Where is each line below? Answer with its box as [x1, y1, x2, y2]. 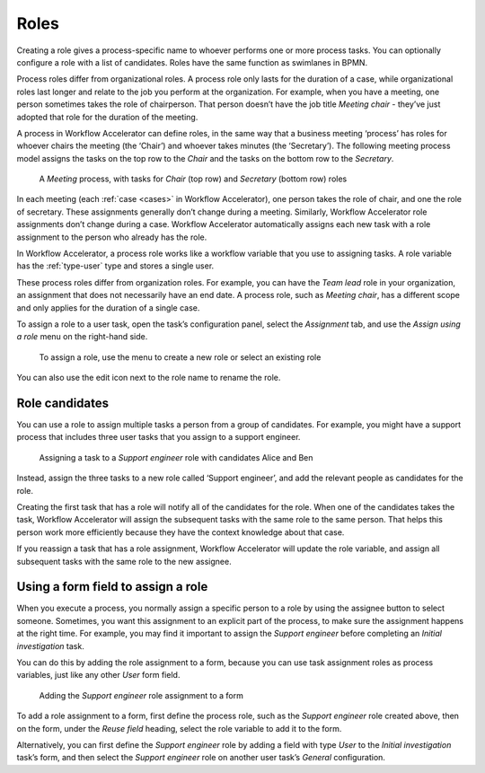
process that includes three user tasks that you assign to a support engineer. [16, 432, 301, 443]
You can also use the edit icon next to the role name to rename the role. [16, 373, 281, 383]
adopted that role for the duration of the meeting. [16, 111, 198, 122]
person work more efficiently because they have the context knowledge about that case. [16, 526, 345, 538]
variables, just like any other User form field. [16, 670, 181, 681]
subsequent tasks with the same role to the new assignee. [16, 556, 233, 567]
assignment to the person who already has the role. [16, 232, 207, 242]
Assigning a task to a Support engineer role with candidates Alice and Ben [39, 452, 313, 462]
